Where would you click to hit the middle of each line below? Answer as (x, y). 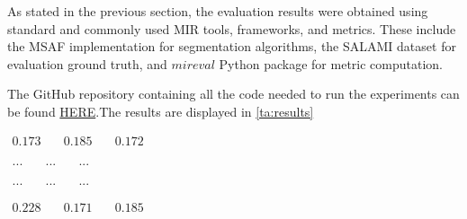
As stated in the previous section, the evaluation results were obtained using (218, 11)
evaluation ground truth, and (87, 63)
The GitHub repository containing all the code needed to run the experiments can (233, 94)
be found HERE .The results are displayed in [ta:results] (161, 111)
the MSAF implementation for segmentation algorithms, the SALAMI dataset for (232, 46)
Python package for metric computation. (331, 63)
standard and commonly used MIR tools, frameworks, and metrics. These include (232, 28)
